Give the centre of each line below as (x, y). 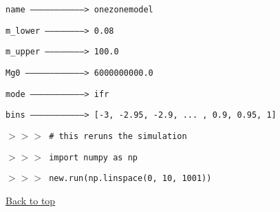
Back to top (31, 200)
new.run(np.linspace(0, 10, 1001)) (130, 179)
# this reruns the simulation (118, 136)
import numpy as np (93, 157)
